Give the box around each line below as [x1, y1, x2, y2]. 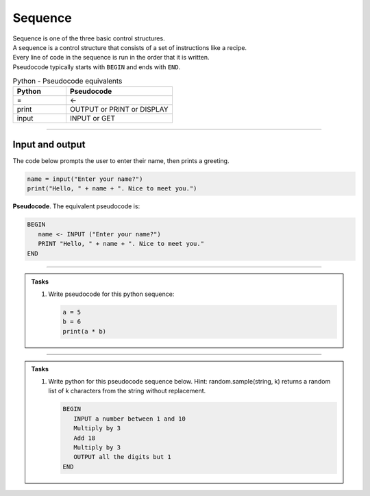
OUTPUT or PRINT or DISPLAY [69, 105, 169, 114]
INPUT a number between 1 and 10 [73, 414, 186, 423]
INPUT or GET [69, 114, 116, 123]
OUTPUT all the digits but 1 [73, 453, 171, 461]
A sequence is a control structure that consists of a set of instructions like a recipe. [12, 43, 247, 51]
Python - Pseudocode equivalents [12, 76, 123, 86]
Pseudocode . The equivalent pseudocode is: [12, 202, 140, 210]
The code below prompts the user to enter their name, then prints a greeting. [12, 157, 230, 164]
